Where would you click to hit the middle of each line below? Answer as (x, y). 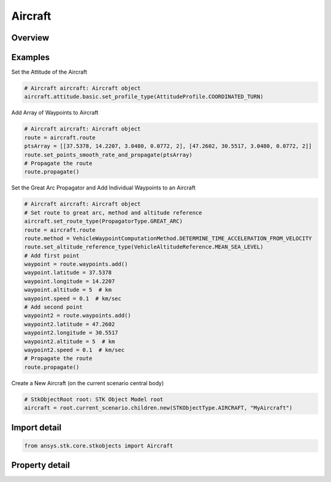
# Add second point (53, 307)
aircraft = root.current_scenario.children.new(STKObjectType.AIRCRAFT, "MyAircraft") (158, 408)
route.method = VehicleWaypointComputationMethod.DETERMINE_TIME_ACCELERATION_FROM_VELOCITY (168, 238)
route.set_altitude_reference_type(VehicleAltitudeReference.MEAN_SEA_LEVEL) (144, 247)
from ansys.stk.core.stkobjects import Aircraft (99, 446)
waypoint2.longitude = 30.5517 (71, 333)
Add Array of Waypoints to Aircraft (55, 113)
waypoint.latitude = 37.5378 (68, 273)
